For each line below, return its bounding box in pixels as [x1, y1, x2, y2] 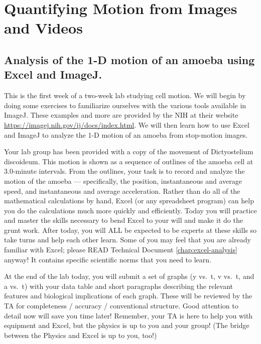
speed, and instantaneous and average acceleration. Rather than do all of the [4, 185, 240, 196]
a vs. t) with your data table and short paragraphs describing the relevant [4, 280, 233, 291]
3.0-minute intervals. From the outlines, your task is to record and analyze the [4, 166, 245, 176]
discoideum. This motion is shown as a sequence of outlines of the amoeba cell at [4, 156, 253, 166]
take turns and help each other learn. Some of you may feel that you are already [4, 234, 251, 245]
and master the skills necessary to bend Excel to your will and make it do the [4, 215, 243, 225]
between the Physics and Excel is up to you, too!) [4, 329, 157, 340]
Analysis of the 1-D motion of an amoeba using [4, 52, 255, 67]
